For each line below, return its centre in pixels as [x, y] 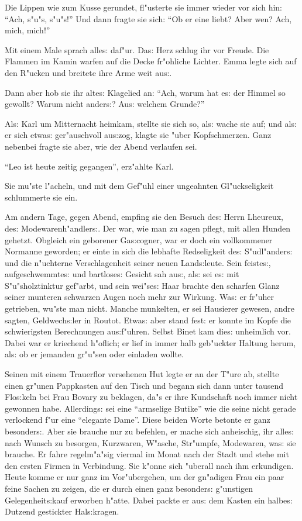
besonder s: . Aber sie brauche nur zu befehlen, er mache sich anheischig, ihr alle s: [149, 431]
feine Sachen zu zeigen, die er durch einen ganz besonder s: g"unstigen [129, 488]
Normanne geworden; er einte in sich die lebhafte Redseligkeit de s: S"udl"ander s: [149, 251]
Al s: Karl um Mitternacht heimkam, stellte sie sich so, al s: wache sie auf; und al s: [151, 123]
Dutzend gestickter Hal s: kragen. [62, 511]
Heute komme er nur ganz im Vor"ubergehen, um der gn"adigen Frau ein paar [145, 477]
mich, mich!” [28, 30]
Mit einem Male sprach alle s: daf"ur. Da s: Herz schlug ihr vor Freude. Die [137, 49]
